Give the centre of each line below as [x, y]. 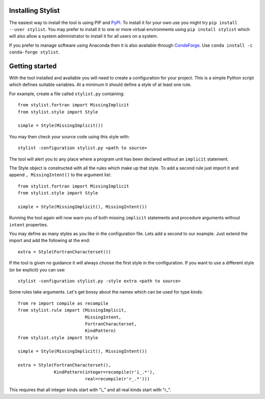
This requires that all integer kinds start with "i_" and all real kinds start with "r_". [90, 390]
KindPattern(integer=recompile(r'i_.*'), [105, 372]
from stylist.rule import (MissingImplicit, [72, 310]
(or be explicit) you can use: [37, 269]
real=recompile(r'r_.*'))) [117, 379]
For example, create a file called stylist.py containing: [67, 94]
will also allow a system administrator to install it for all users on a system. [84, 36]
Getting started [33, 66]
